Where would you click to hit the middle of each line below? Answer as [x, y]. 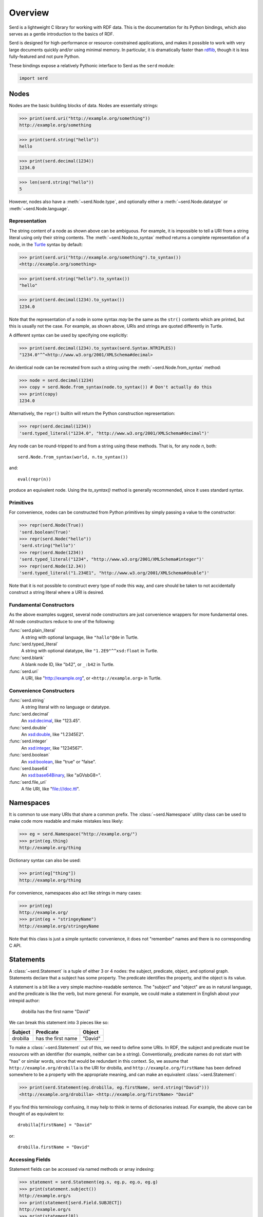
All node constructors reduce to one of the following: [62, 621]
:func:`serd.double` [28, 727]
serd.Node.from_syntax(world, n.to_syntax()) [73, 457]
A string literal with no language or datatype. [66, 707]
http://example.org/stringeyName [59, 926]
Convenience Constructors [42, 690]
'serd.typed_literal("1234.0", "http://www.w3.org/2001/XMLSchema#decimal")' [114, 433]
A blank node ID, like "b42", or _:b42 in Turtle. [68, 664]
